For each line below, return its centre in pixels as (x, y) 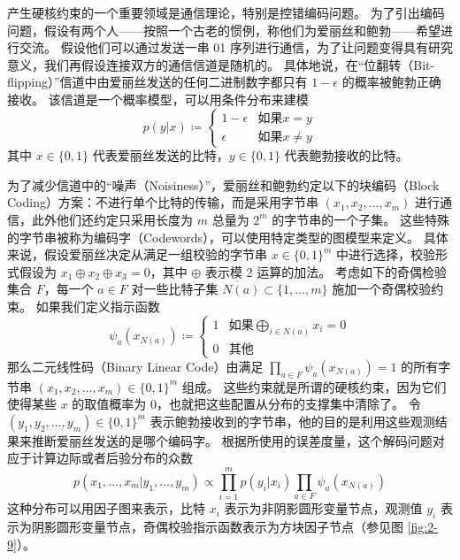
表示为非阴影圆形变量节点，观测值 (323, 508)
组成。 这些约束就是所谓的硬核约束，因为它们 (314, 386)
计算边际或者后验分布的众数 (112, 458)
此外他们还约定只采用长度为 (112, 219)
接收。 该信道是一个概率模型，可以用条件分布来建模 (158, 99)
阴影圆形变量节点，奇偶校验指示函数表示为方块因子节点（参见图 (217, 526)
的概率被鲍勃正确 (391, 82)
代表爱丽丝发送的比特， (161, 155)
